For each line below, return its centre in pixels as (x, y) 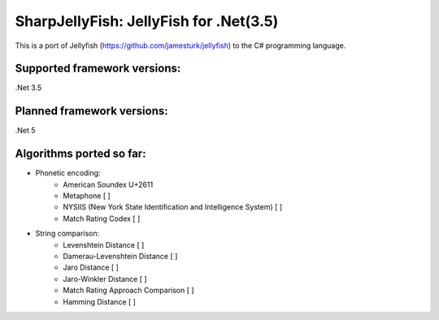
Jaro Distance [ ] (91, 267)
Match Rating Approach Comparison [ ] (128, 290)
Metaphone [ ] (87, 196)
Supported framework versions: (98, 69)
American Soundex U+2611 (108, 184)
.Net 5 (25, 131)
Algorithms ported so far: (80, 154)
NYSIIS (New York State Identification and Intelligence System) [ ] (173, 207)
